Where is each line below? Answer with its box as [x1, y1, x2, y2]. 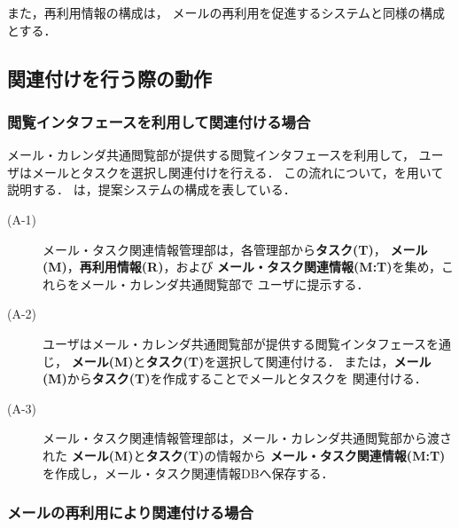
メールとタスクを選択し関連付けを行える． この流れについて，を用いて [31, 162, 444, 181]
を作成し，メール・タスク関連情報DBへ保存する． [43, 463, 334, 482]
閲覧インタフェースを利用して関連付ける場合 [7, 110, 311, 132]
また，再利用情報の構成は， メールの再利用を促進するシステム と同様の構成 [7, 4, 445, 21]
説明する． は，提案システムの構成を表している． [7, 180, 296, 199]
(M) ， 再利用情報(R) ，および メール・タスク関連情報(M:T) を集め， [43, 257, 441, 276]
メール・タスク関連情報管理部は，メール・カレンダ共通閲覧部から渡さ [43, 429, 452, 447]
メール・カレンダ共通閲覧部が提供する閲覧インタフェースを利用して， [7, 146, 415, 164]
